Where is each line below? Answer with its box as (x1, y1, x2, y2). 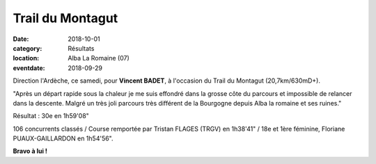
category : (13, 44, 42, 52)
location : (13, 54, 40, 63)
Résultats (68, 44, 95, 52)
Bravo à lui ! (13, 147, 48, 156)
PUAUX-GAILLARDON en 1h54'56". (13, 134, 114, 142)
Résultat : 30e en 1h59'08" (13, 112, 90, 120)
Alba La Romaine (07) (68, 54, 130, 63)
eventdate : (13, 63, 45, 72)
